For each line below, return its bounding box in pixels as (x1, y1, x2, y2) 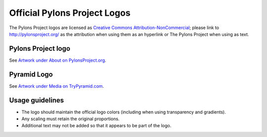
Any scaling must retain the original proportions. (21, 116, 120, 122)
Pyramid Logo (9, 70, 53, 78)
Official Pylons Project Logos (9, 7, 131, 18)
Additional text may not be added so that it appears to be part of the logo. (21, 123, 172, 129)
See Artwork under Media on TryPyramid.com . (9, 83, 104, 89)
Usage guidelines (9, 96, 64, 104)
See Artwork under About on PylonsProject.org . (9, 57, 106, 63)
